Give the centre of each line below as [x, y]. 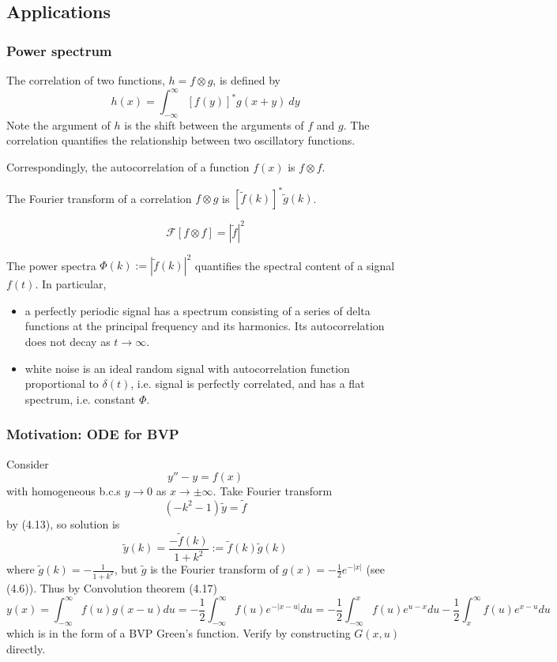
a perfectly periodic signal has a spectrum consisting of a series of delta [198, 310]
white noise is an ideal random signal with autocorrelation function [187, 368]
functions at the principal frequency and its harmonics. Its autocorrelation [205, 326]
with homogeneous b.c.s [64, 491]
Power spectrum [59, 50]
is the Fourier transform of [215, 569]
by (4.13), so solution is [63, 523]
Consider [28, 463]
